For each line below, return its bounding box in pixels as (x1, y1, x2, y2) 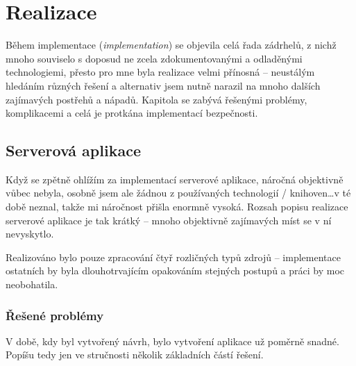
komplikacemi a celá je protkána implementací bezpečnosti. (6, 106, 258, 120)
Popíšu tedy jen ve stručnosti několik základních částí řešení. (6, 347, 264, 362)
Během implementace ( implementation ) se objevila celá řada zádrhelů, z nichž (6, 38, 337, 52)
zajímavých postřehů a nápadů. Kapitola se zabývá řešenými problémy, (6, 92, 307, 106)
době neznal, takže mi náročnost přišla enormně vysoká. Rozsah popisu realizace (6, 199, 348, 214)
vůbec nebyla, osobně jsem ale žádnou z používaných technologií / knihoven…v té (6, 185, 351, 200)
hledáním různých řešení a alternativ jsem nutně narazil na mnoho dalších (6, 78, 321, 92)
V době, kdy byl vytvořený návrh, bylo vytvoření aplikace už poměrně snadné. (6, 333, 339, 348)
